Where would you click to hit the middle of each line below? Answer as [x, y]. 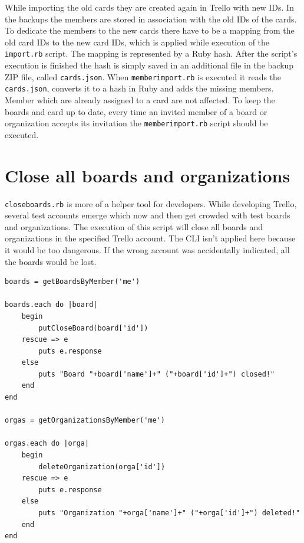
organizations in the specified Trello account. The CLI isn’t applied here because [150, 238]
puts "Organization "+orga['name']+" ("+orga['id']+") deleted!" [169, 513]
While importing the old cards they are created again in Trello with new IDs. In [149, 7]
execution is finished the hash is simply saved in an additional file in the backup [149, 65]
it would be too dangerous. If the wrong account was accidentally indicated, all [147, 249]
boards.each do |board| [51, 305]
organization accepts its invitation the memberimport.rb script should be [136, 123]
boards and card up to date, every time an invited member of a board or [136, 111]
